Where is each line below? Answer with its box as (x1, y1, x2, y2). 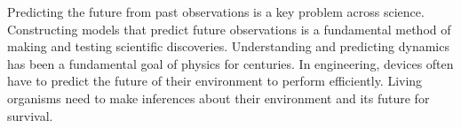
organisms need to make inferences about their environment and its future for (7, 88, 430, 107)
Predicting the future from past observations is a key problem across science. (7, 3, 425, 20)
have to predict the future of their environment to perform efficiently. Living (7, 72, 423, 90)
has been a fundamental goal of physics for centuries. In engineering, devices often (7, 54, 454, 72)
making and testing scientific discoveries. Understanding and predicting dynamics (7, 37, 449, 56)
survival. (7, 106, 53, 124)
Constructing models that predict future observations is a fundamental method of (7, 19, 451, 38)
